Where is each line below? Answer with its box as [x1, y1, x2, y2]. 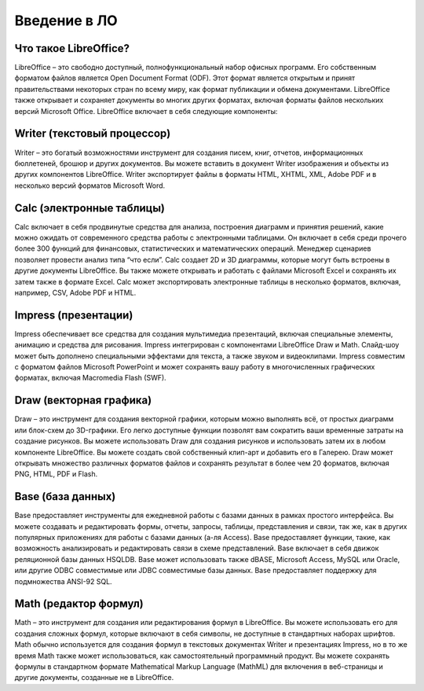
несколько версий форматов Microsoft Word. [14, 181, 166, 190]
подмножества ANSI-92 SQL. [14, 576, 113, 586]
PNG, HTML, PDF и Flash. [14, 469, 98, 479]
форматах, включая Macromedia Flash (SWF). [14, 373, 166, 383]
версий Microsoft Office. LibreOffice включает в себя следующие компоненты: [14, 106, 278, 116]
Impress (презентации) [14, 308, 133, 322]
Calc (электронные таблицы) [14, 201, 165, 215]
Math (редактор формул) [14, 597, 144, 611]
